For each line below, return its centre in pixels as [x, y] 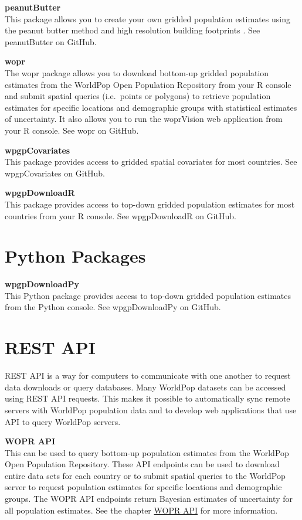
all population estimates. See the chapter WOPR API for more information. [141, 510]
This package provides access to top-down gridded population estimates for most [150, 204]
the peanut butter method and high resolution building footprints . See [133, 30]
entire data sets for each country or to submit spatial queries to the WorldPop [145, 475]
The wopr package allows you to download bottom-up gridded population [137, 72]
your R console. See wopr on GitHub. [72, 130]
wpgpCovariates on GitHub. [55, 173]
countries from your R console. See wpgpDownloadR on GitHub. [121, 215]
